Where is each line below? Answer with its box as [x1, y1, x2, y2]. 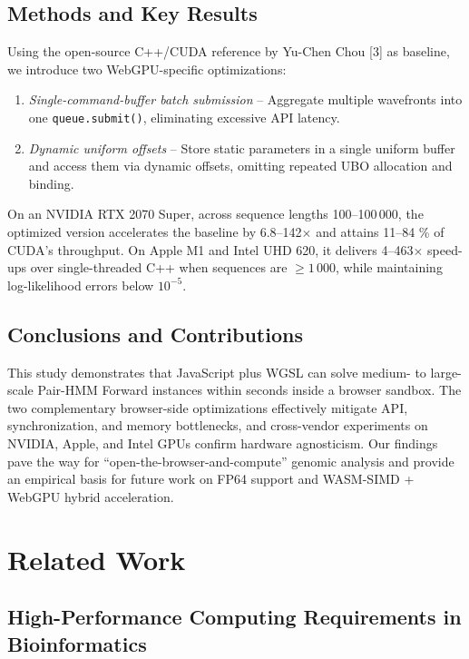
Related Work [7, 540, 186, 577]
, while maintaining [336, 258, 443, 277]
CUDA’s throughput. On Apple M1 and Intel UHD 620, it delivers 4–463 [7, 240, 414, 259]
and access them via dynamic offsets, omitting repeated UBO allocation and [28, 156, 453, 175]
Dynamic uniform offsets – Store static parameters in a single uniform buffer [28, 138, 455, 157]
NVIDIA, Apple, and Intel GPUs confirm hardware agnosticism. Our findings [7, 433, 438, 452]
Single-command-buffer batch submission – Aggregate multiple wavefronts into [28, 90, 463, 109]
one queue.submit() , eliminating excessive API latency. [28, 107, 340, 126]
